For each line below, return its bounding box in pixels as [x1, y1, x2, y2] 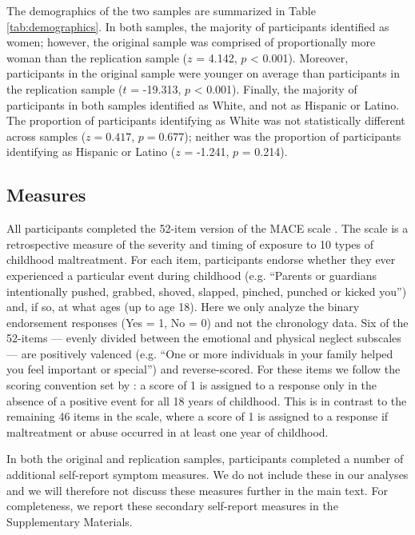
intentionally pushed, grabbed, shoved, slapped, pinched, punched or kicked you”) [6, 282, 407, 299]
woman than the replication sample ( [6, 49, 188, 66]
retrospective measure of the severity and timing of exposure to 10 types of [6, 235, 374, 252]
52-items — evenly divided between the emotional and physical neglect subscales [6, 329, 401, 346]
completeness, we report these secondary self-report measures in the [6, 497, 338, 514]
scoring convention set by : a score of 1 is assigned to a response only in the [6, 377, 377, 393]
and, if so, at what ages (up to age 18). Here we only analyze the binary [6, 298, 360, 315]
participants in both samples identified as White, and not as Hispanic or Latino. [6, 96, 400, 113]
